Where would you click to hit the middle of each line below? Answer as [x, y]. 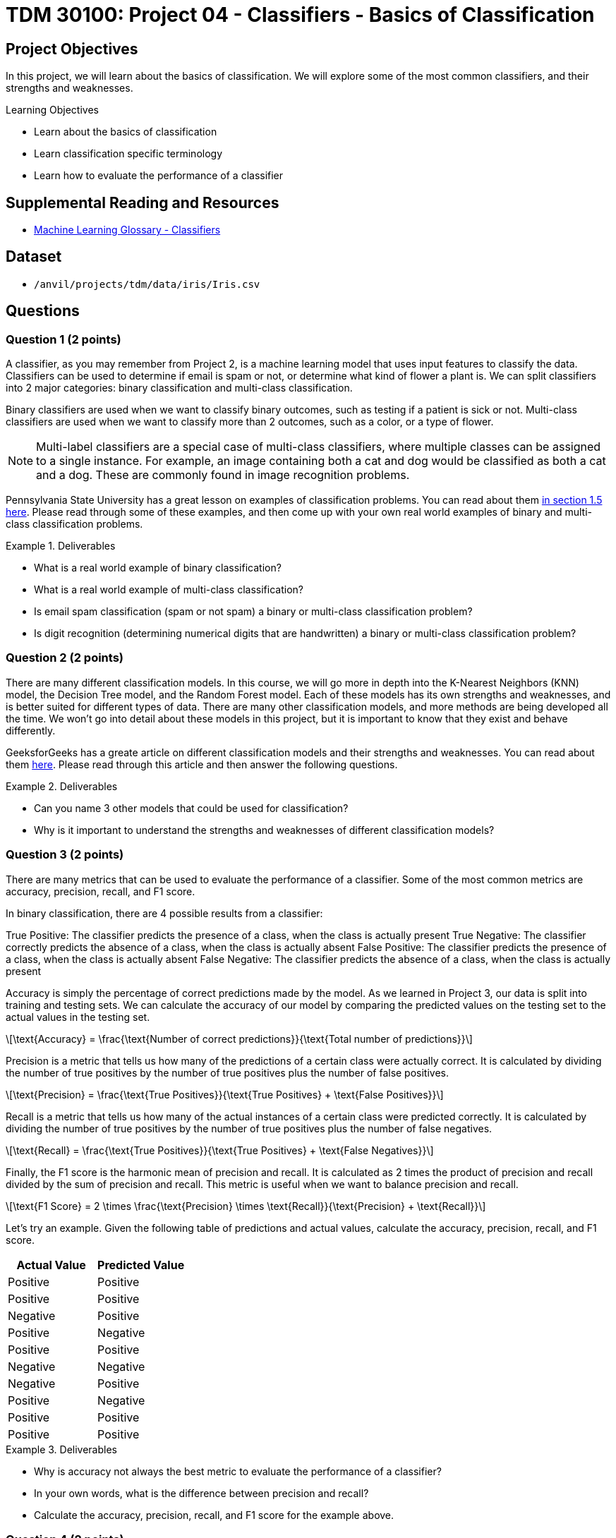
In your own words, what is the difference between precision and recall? [201, 1493]
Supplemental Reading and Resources [143, 202]
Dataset [34, 257]
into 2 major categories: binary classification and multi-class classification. [179, 388]
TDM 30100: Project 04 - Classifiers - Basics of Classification [300, 15]
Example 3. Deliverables [61, 1449]
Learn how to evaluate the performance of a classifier [159, 176]
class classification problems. [74, 524]
